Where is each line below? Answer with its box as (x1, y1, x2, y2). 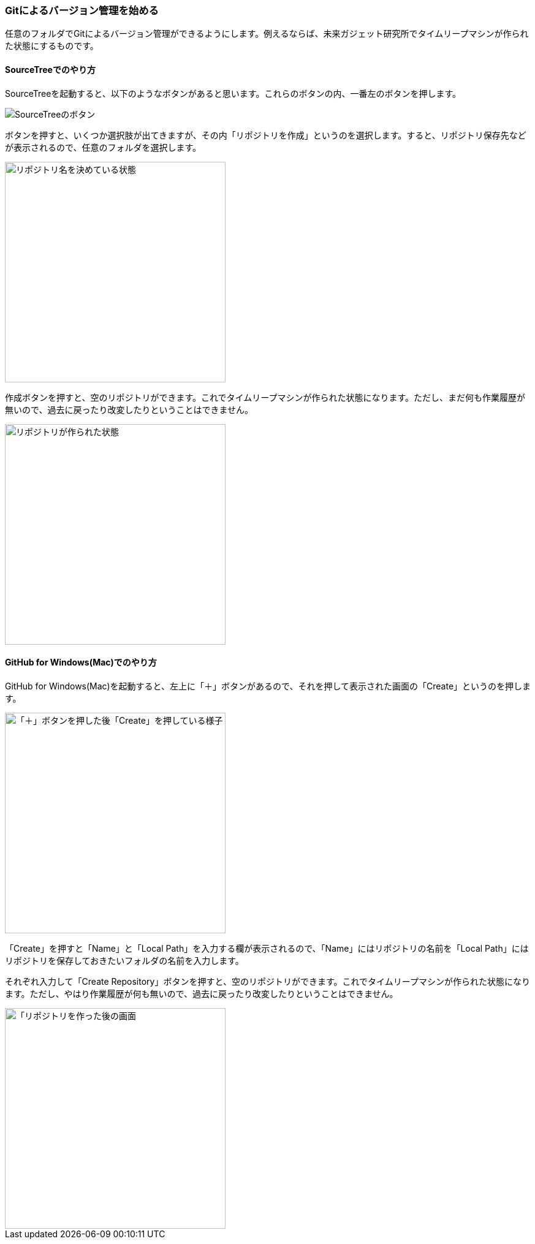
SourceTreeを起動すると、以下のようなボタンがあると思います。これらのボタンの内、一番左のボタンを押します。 (5, 88, 461, 99)
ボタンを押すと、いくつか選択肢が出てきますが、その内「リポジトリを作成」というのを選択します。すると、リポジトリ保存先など (5, 129, 526, 140)
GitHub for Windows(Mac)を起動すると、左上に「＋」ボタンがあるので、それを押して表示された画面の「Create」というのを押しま (5, 680, 531, 691)
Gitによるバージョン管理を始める (5, 4, 159, 17)
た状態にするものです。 (5, 40, 99, 51)
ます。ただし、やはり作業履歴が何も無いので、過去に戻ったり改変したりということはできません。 (5, 988, 398, 999)
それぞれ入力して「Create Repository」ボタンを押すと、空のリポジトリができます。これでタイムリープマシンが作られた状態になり (5, 976, 530, 987)
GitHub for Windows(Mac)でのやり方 (5, 657, 157, 668)
